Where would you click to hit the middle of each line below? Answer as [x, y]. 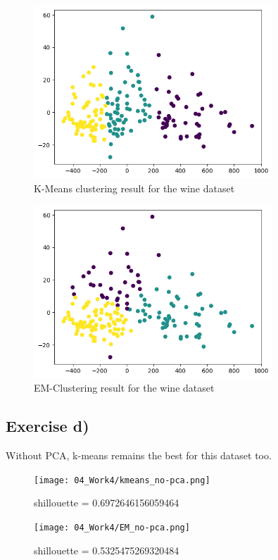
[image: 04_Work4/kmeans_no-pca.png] [122, 480]
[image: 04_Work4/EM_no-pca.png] [112, 528]
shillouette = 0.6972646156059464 [107, 503]
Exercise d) [48, 426]
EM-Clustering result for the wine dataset [124, 388]
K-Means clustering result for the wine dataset [134, 188]
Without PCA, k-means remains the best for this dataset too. [139, 455]
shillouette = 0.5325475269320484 [107, 550]
